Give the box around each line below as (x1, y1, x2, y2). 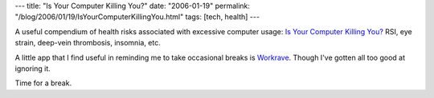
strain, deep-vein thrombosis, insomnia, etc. (14, 38, 161, 48)
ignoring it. (14, 64, 51, 73)
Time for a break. (14, 78, 72, 88)
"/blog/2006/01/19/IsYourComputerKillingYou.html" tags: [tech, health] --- (14, 12, 260, 22)
